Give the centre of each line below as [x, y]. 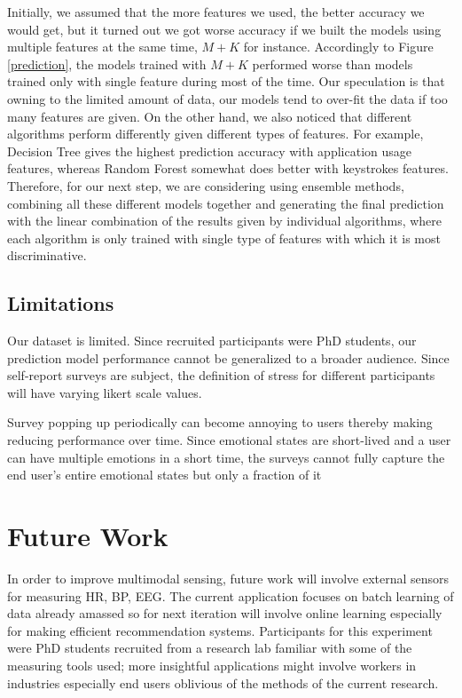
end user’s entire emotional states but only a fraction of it [164, 475]
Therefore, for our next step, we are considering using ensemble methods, [206, 185]
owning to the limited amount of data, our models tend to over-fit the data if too [227, 98]
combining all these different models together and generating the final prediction [226, 203]
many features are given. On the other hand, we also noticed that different [210, 116]
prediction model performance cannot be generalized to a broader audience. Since [228, 357]
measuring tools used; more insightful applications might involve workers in [212, 665]
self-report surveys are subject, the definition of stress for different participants [221, 375]
